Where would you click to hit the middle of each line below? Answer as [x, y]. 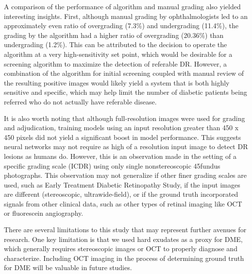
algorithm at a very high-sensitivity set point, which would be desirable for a [118, 54]
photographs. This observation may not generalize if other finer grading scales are [125, 175]
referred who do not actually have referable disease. [80, 101]
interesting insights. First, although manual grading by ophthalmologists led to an [126, 16]
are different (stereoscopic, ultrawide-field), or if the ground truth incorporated [121, 194]
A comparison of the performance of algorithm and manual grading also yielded [122, 6]
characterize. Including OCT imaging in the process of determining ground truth [124, 258]
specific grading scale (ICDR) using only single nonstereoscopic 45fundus [112, 165]
